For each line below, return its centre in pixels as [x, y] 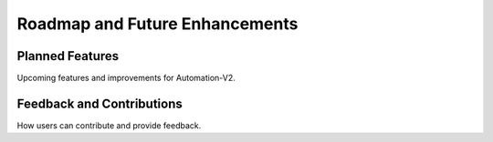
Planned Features [68, 56]
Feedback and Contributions [100, 103]
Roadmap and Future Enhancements [157, 24]
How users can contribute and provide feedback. [109, 125]
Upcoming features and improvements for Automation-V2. [126, 78]
